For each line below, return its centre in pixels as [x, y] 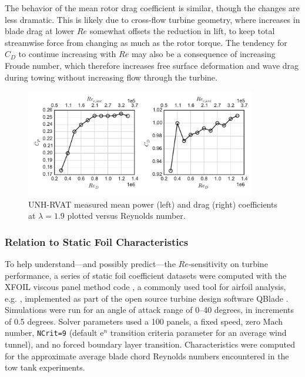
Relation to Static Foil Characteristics [97, 241]
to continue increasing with [67, 54]
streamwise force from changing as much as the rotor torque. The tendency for [146, 42]
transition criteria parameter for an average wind [198, 333]
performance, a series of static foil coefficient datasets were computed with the [146, 275]
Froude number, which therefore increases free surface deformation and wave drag [152, 65]
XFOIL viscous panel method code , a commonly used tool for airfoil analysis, [145, 287]
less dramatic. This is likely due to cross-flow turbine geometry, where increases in [152, 19]
